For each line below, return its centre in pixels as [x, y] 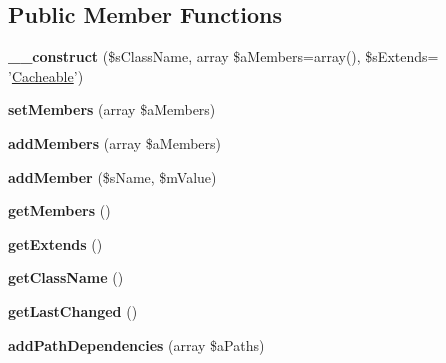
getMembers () [59, 210]
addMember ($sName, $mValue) [112, 176]
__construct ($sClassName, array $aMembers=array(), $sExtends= [223, 56]
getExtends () [55, 243]
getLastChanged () [73, 310]
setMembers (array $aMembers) [112, 109]
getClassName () [66, 277]
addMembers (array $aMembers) [115, 142]
